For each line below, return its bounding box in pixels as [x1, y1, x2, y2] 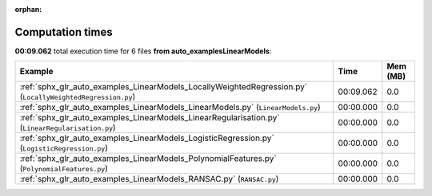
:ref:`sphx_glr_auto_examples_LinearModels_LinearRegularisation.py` [19, 112, 280, 123]
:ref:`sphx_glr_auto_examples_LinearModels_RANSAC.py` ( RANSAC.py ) [19, 174, 279, 185]
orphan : [14, 5, 42, 14]
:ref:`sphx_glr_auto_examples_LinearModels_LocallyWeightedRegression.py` [19, 81, 308, 92]
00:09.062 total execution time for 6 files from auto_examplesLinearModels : [14, 46, 272, 56]
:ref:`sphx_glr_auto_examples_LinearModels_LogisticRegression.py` [19, 132, 275, 143]
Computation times [14, 25, 113, 39]
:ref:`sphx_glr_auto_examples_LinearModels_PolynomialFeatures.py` [19, 153, 277, 164]
